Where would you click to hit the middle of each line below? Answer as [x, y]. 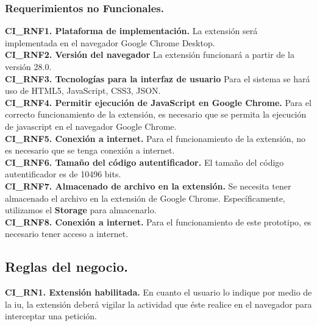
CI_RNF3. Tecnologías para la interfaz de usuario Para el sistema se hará [158, 78]
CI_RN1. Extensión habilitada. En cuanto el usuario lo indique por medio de [158, 292]
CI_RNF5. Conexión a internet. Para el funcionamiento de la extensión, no [155, 138]
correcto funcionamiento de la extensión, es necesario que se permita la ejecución [156, 114]
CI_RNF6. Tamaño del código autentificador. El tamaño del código [144, 162]
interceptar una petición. [51, 316]
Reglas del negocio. [67, 267]
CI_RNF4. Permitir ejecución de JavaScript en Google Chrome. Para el [158, 102]
